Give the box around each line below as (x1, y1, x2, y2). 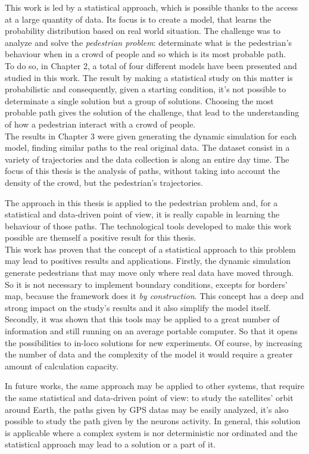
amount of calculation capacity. (5, 359, 118, 372)
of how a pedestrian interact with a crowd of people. (5, 117, 196, 130)
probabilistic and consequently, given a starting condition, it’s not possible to (5, 83, 286, 95)
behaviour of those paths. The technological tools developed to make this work (5, 219, 292, 232)
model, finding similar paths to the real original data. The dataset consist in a (5, 141, 290, 154)
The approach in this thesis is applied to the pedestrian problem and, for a (5, 196, 278, 209)
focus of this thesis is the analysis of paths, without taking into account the (5, 164, 280, 177)
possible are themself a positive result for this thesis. (5, 231, 196, 244)
